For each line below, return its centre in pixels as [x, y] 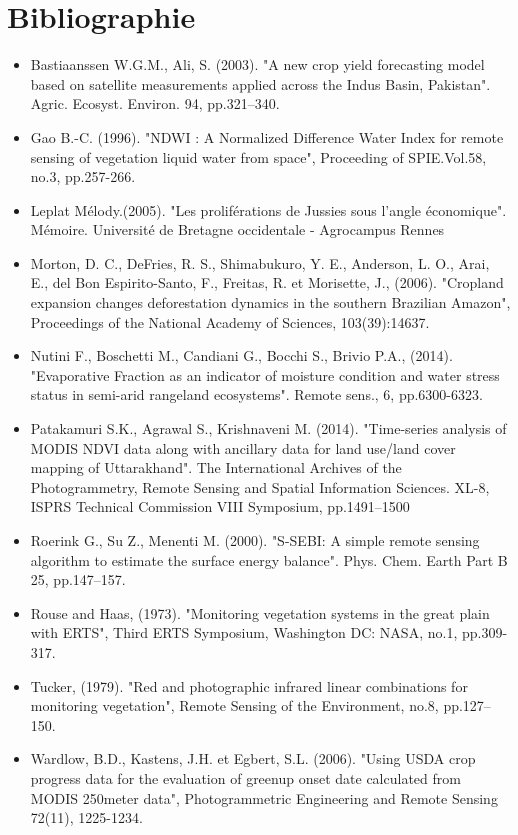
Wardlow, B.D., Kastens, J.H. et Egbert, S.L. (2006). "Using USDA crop [253, 758]
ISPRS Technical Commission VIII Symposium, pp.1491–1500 [220, 506]
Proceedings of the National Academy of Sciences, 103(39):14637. [230, 321]
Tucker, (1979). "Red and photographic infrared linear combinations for [249, 685]
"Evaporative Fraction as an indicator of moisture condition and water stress [265, 374]
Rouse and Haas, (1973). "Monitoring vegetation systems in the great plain [260, 612]
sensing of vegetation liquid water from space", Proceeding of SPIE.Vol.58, [258, 156]
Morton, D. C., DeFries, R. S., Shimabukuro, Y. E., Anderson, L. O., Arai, [260, 262]
